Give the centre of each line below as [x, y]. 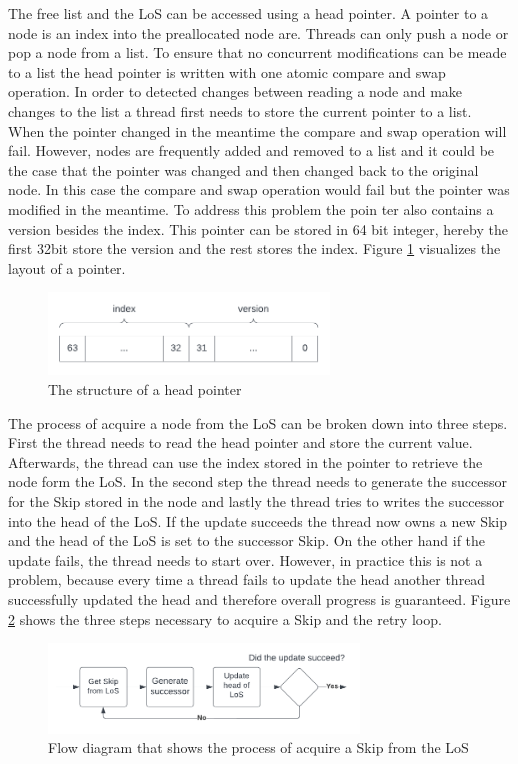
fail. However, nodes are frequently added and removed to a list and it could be [251, 150]
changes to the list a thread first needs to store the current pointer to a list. [240, 110]
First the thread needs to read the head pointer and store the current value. [240, 442]
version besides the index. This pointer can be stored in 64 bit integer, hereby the [258, 228]
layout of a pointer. [67, 267]
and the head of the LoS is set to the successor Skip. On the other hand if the [247, 540]
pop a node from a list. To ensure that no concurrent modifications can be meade [257, 52]
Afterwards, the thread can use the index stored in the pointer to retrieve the [245, 461]
